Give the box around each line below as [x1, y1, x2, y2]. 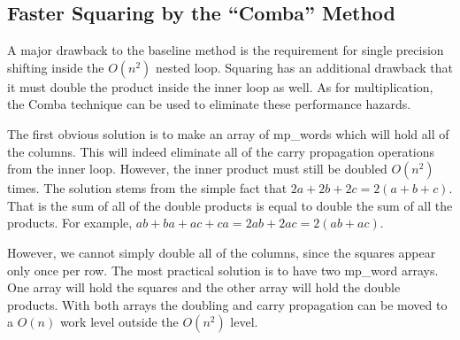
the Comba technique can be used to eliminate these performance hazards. [7, 95, 411, 113]
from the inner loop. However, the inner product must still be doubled [7, 159, 387, 178]
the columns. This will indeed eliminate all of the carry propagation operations [7, 142, 435, 160]
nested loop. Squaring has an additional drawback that [156, 58, 453, 76]
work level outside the [59, 313, 179, 331]
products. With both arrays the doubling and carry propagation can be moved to [7, 295, 448, 313]
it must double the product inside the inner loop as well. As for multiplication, [7, 77, 433, 96]
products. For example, [7, 213, 133, 232]
